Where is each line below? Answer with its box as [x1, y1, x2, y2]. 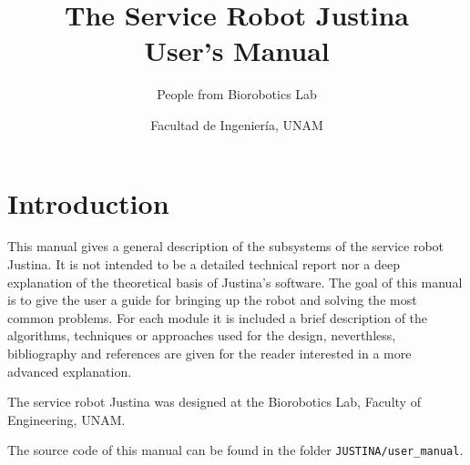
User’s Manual [144, 32, 330, 69]
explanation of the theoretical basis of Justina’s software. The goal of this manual [7, 272, 463, 291]
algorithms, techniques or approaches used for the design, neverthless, [7, 326, 396, 345]
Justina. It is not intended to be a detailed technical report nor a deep [7, 255, 400, 274]
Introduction [7, 184, 169, 221]
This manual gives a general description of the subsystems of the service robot [7, 237, 444, 256]
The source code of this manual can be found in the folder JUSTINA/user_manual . [7, 440, 464, 460]
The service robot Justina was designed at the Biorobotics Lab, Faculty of [7, 392, 421, 411]
